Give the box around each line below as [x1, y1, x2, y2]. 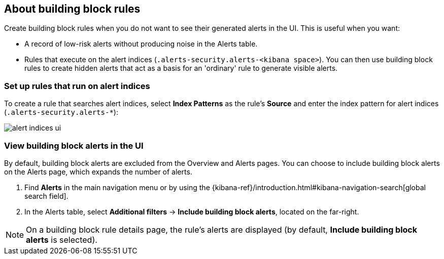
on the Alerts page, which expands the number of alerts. [4, 167, 192, 176]
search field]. [24, 191, 69, 200]
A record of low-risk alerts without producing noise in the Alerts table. [24, 39, 258, 49]
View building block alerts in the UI [4, 140, 144, 151]
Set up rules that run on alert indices [4, 80, 150, 91]
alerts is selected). [26, 234, 97, 245]
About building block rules [4, 3, 141, 15]
